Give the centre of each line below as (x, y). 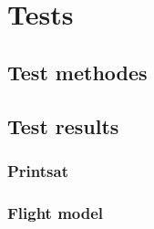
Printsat (38, 170)
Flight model (56, 212)
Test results (63, 125)
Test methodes (77, 72)
